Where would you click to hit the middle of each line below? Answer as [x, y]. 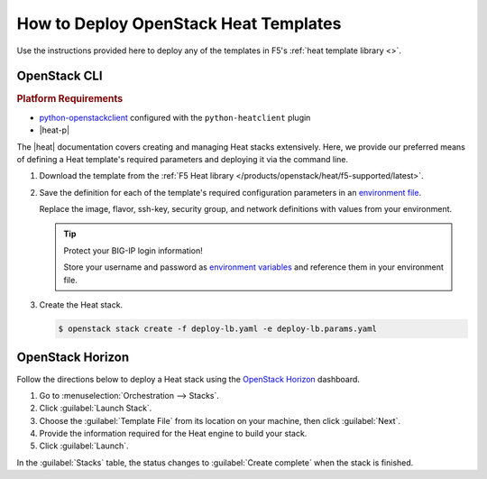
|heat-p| [55, 130]
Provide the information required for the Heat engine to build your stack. [173, 434]
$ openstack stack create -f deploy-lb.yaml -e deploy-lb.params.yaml [218, 329]
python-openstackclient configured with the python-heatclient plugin [175, 117]
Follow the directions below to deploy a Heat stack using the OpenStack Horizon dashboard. [188, 379]
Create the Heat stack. [81, 305]
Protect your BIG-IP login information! [133, 250]
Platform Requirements [70, 99]
